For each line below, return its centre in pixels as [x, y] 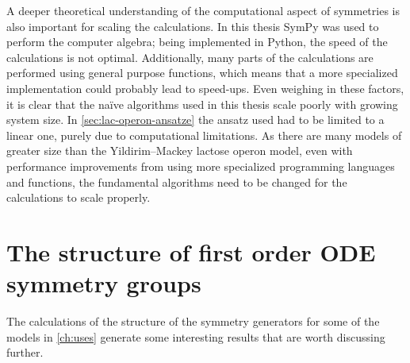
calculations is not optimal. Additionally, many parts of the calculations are [190, 57]
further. [25, 352]
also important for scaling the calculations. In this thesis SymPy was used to [193, 26]
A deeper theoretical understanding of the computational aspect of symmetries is [203, 10]
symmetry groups [104, 283]
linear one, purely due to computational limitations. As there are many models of [204, 135]
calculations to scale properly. [79, 197]
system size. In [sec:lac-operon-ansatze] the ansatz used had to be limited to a [195, 120]
